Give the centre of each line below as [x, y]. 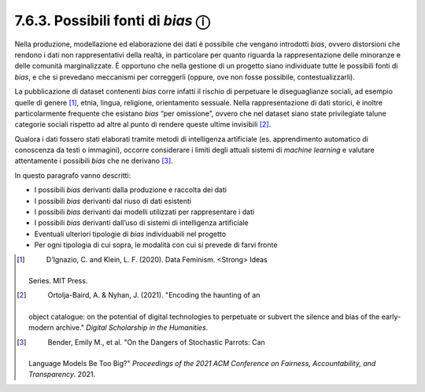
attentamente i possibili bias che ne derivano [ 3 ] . [94, 161]
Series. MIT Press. [58, 280]
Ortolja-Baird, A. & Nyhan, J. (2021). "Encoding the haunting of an [154, 295]
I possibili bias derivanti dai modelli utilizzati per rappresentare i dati [144, 212]
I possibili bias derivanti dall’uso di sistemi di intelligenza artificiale [141, 223]
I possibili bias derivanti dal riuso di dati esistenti [113, 201]
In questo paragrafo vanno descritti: [73, 175]
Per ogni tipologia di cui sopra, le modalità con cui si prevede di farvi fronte [156, 245]
